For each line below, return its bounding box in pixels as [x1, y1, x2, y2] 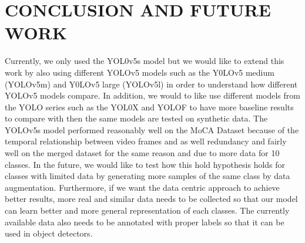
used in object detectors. [5, 227, 93, 239]
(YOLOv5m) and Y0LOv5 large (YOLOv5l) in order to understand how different [5, 77, 298, 90]
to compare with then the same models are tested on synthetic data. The [5, 112, 268, 124]
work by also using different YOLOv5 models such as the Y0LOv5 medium [5, 66, 274, 78]
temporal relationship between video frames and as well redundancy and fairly [5, 135, 287, 147]
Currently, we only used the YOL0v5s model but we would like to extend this [5, 55, 284, 67]
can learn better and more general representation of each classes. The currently [5, 204, 290, 217]
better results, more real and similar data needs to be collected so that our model [5, 193, 298, 205]
